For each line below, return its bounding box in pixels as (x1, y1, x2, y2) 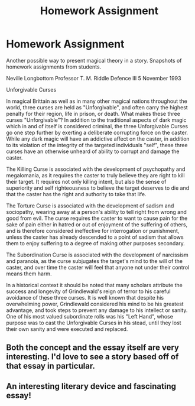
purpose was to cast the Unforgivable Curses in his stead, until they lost (6, 319, 181, 326)
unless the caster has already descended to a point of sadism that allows (6, 233, 184, 241)
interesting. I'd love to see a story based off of (6, 352, 179, 362)
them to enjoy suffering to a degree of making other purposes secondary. (6, 239, 185, 246)
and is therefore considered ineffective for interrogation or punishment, (6, 227, 180, 234)
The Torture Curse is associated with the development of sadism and (6, 202, 174, 209)
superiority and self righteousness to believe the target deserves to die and (6, 184, 190, 191)
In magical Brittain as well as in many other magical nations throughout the (6, 98, 187, 105)
